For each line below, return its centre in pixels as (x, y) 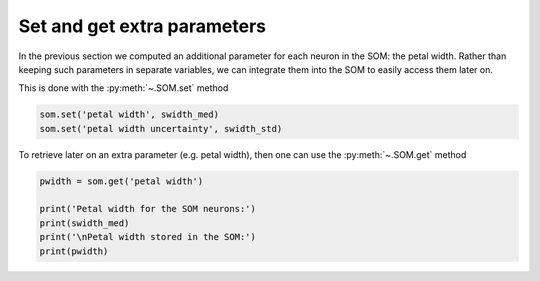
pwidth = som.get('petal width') (121, 181)
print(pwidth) (74, 251)
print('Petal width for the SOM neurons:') (148, 209)
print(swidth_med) (84, 223)
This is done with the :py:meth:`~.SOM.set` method (123, 88)
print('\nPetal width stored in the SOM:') (148, 237)
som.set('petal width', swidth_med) (129, 114)
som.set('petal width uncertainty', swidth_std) (161, 128)
